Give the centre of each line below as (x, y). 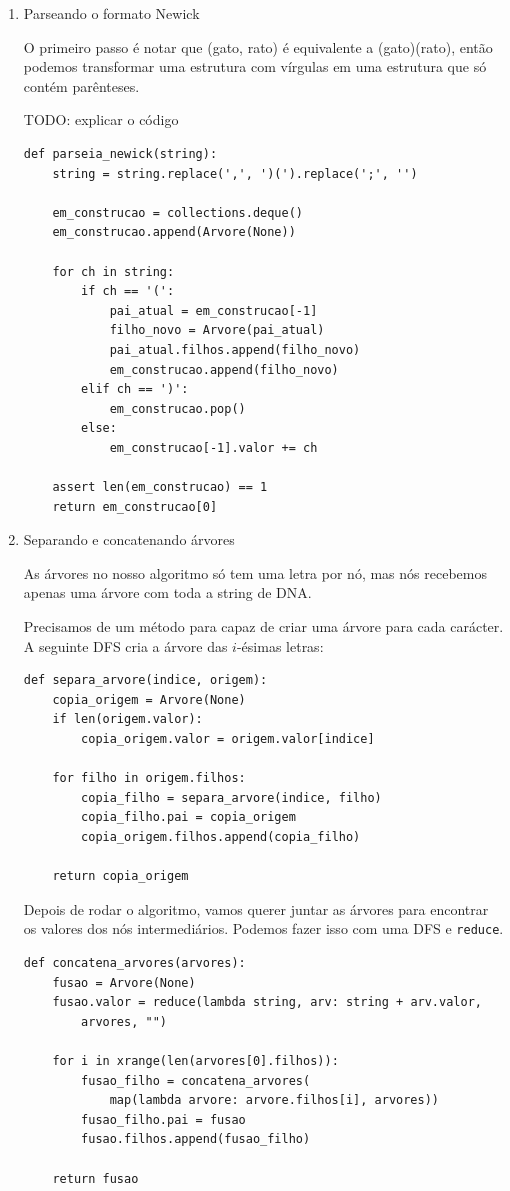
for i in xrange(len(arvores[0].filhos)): (195, 1060)
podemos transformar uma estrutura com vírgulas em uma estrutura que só (255, 66)
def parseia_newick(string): (120, 153)
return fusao (95, 1178)
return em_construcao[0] (135, 506)
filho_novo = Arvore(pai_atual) (217, 330)
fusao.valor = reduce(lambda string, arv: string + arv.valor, (267, 1002)
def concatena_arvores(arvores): (134, 963)
